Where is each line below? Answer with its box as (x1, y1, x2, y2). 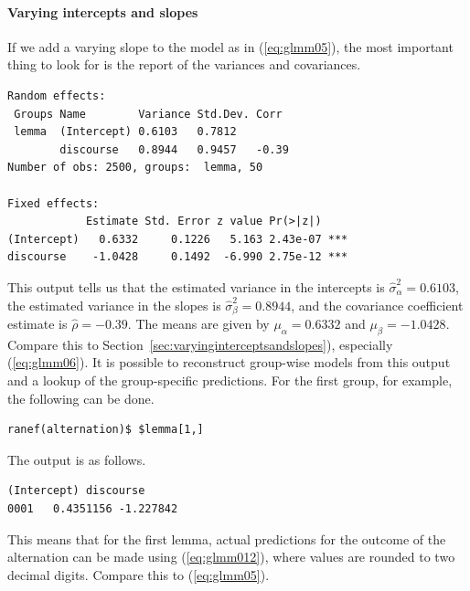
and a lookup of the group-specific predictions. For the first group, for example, (7, 370, 453, 389)
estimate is (7, 313, 68, 332)
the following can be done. (7, 388, 155, 407)
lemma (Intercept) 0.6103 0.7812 (14, 125, 237, 139)
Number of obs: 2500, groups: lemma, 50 (7, 161, 263, 174)
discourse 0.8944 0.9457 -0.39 (59, 142, 289, 156)
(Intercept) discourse (7, 484, 145, 498)
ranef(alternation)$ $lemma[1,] (7, 423, 204, 437)
